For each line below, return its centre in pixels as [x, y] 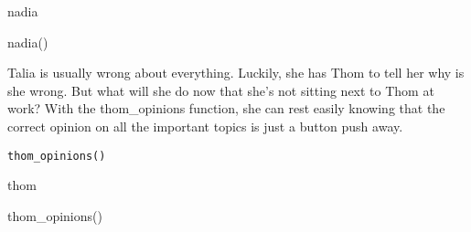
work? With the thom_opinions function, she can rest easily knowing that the [226, 108]
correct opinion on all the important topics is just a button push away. [205, 126]
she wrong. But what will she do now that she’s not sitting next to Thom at [221, 90]
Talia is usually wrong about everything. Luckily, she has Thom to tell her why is [236, 73]
